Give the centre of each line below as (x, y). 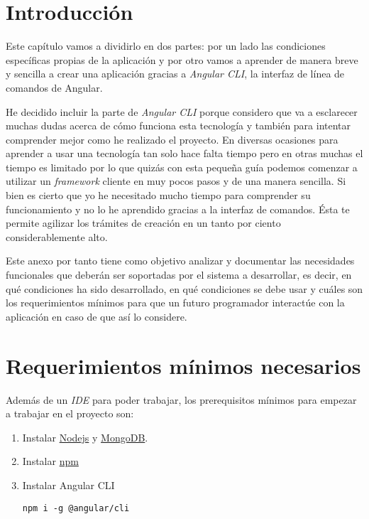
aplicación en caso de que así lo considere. (97, 316)
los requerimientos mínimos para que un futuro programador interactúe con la (175, 303)
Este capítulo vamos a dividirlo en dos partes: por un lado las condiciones (166, 46)
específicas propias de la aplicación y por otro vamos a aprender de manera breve (182, 59)
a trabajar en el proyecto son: (70, 413)
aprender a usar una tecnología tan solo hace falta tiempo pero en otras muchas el (184, 153)
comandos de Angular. (54, 87)
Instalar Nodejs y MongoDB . (85, 437)
